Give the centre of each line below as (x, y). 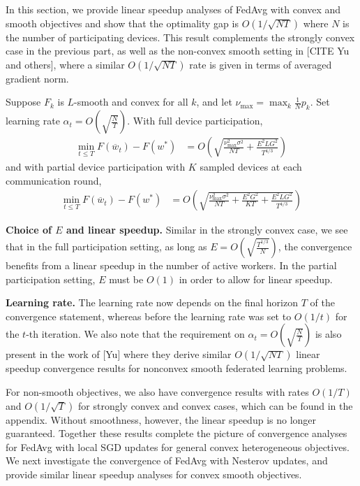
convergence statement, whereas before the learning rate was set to (149, 316)
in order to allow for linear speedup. (256, 279)
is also (328, 334)
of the (322, 302)
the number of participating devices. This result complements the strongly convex (180, 37)
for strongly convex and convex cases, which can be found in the (216, 405)
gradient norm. (37, 78)
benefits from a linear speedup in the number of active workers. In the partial (171, 265)
